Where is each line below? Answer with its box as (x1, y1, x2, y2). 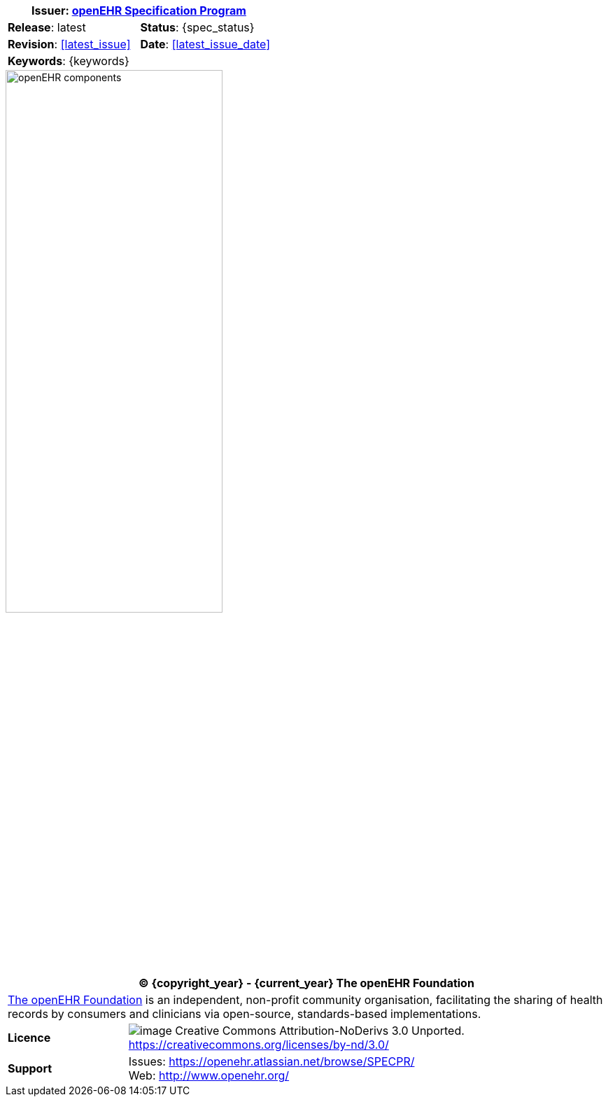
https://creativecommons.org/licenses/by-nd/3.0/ (128, 1038, 389, 1052)
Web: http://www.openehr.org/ (128, 1068, 290, 1083)
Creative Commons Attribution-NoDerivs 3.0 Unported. (175, 1024, 465, 1038)
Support (8, 1061, 52, 1076)
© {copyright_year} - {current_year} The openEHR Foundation (139, 976, 474, 991)
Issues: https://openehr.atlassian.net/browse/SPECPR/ (128, 1054, 415, 1069)
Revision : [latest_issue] (8, 37, 131, 51)
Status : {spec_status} (140, 20, 255, 34)
